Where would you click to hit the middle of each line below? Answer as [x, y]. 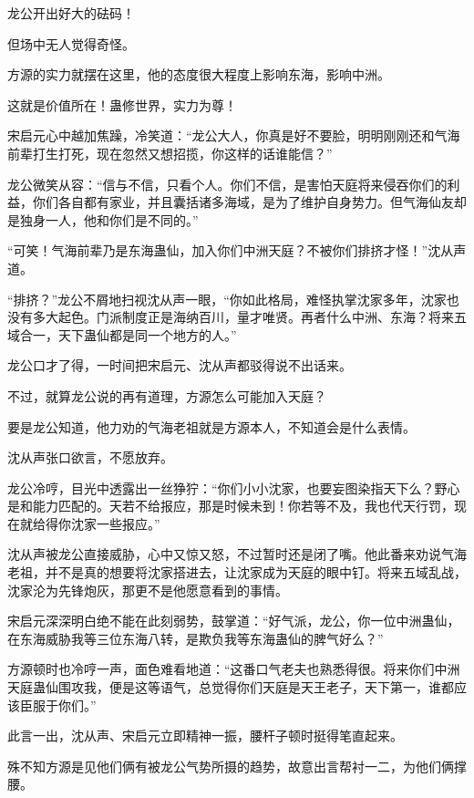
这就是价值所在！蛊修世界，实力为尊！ [122, 104]
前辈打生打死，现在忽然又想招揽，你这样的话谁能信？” [170, 153]
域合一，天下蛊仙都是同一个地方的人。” [122, 334]
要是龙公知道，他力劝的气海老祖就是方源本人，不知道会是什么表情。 [211, 426]
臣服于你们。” [58, 705]
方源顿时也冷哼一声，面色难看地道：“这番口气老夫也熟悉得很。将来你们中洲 [234, 669]
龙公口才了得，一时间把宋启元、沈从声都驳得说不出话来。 [180, 365]
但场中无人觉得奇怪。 [71, 43]
